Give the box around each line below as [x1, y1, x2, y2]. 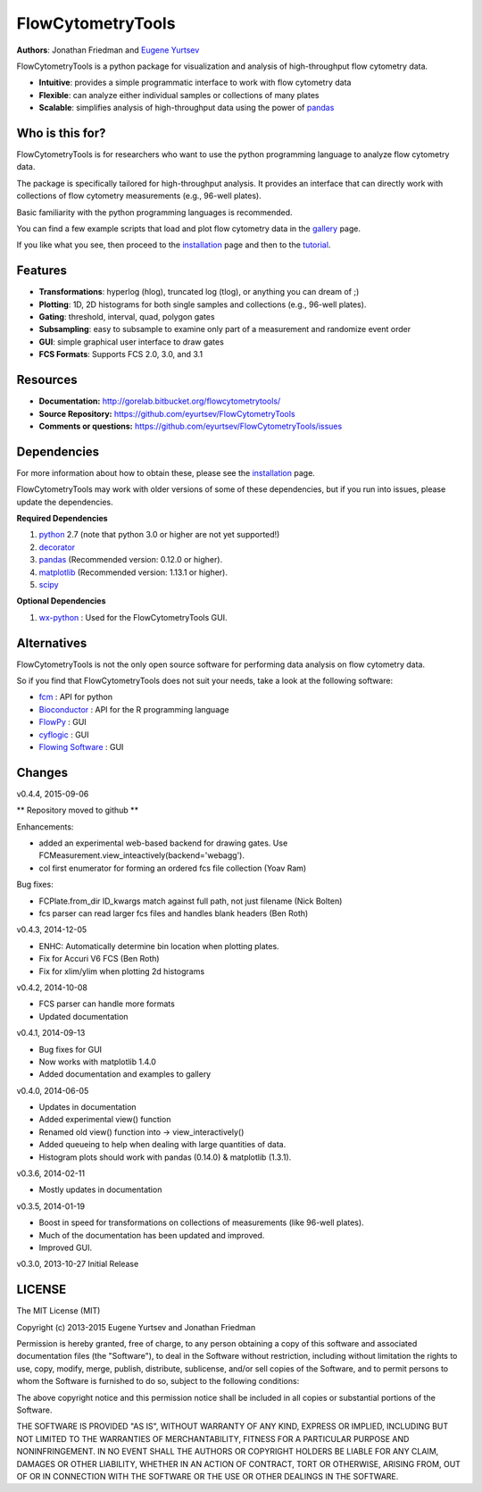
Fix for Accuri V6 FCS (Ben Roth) [38, 954, 160, 964]
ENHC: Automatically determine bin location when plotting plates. [38, 940, 280, 951]
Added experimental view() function [38, 1114, 171, 1125]
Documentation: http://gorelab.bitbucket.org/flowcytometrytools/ [38, 396, 281, 406]
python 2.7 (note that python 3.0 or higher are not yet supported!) [38, 529, 280, 540]
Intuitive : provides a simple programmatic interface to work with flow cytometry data [38, 77, 352, 88]
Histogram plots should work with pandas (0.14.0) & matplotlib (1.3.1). [38, 1152, 292, 1163]
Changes [16, 764, 69, 780]
